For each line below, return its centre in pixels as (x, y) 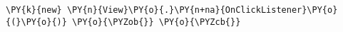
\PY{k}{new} (34, 10)
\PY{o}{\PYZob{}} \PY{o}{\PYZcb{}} (157, 22)
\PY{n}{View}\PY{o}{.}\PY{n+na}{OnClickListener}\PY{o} (202, 10)
